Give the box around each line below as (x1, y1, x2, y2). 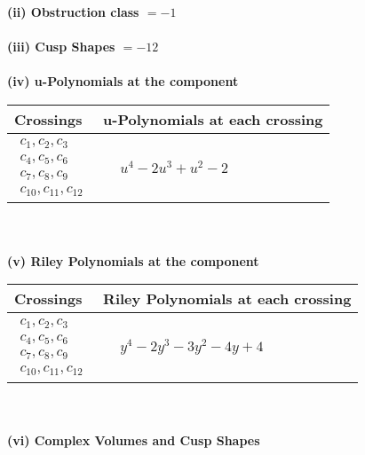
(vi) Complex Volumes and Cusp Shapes (7, 430, 260, 449)
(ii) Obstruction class (7, 3, 139, 20)
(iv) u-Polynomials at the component (7, 72, 239, 90)
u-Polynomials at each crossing (103, 108, 323, 129)
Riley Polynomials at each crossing (103, 288, 352, 310)
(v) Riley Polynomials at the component (7, 251, 259, 270)
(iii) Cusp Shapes (7, 37, 115, 56)
